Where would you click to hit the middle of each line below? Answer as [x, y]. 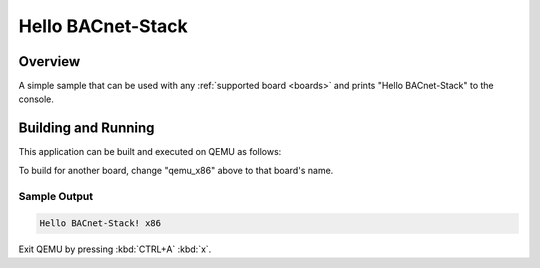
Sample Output [56, 196]
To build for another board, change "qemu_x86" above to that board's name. [176, 170]
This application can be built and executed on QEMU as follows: [150, 152]
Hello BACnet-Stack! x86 [100, 223]
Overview [49, 61]
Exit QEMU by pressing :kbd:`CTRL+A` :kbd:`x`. [115, 249]
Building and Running [86, 128]
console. [36, 99]
